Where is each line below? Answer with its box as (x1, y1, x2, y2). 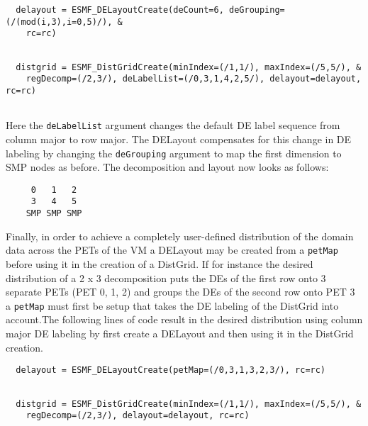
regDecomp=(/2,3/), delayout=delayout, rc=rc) (26, 410, 250, 421)
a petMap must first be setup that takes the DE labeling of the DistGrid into (6, 298, 339, 313)
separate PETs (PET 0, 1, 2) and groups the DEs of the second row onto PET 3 (6, 284, 355, 299)
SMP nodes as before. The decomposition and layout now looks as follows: (6, 159, 329, 174)
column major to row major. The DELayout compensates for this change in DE (6, 131, 352, 146)
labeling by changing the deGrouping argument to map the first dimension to (6, 145, 342, 160)
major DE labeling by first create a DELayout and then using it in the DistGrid (6, 326, 354, 340)
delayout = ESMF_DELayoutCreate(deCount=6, (16, 5, 224, 15)
